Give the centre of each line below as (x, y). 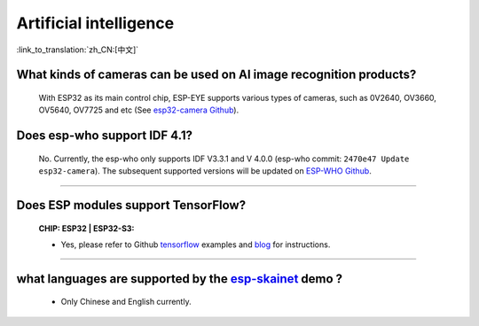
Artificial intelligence (95, 23)
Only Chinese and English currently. (126, 302)
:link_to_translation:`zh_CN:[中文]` (78, 50)
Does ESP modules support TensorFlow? (131, 205)
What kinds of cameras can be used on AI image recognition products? (216, 75)
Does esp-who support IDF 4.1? (104, 136)
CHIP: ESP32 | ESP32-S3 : (86, 228)
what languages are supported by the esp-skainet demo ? (180, 279)
